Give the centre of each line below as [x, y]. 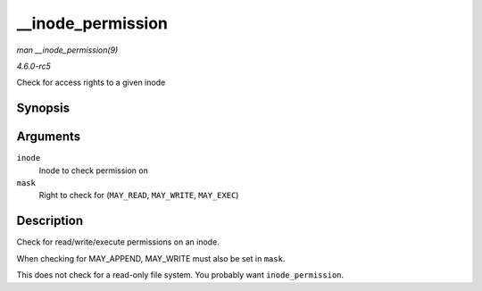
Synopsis [43, 108]
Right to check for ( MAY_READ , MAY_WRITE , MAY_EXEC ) [139, 195]
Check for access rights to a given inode [91, 83]
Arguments [49, 137]
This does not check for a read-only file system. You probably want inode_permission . [180, 275]
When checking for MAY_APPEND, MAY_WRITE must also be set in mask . [151, 258]
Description [50, 221]
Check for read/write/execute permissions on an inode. [118, 242]
